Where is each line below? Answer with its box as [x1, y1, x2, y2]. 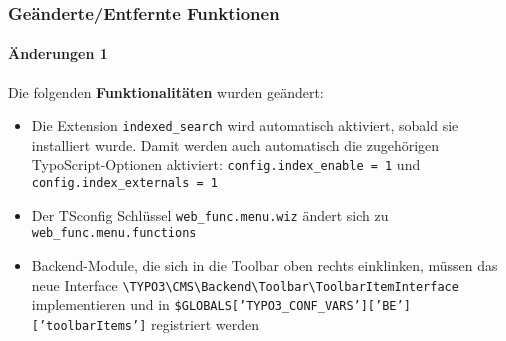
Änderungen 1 [8, 43, 108, 64]
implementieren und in [31, 294, 170, 315]
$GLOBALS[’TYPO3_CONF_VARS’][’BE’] [174, 299, 411, 314]
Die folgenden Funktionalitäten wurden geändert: [8, 81, 324, 102]
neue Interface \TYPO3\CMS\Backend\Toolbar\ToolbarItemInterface [31, 274, 459, 295]
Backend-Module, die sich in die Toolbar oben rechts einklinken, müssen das [31, 255, 498, 276]
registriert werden [151, 314, 259, 335]
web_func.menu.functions [31, 226, 197, 241]
